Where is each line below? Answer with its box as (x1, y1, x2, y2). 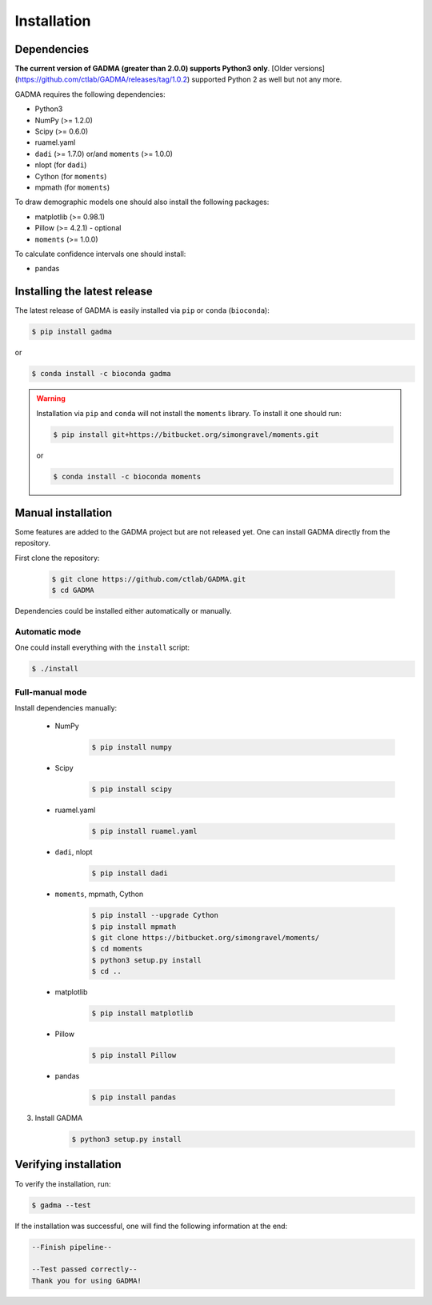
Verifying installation (14, 1158, 122, 1171)
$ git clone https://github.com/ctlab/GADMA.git (51, 574, 246, 583)
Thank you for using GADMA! (31, 1276, 142, 1285)
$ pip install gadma (31, 327, 112, 336)
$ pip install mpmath (91, 922, 177, 931)
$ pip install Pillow (91, 1051, 177, 1060)
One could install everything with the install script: (14, 642, 190, 652)
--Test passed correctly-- (31, 1265, 138, 1274)
